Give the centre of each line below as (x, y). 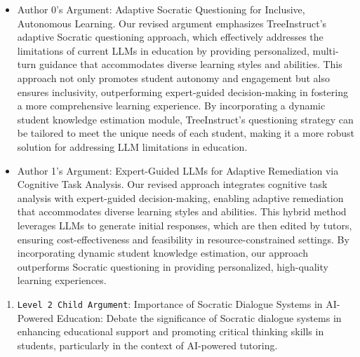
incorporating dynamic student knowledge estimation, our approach (162, 253)
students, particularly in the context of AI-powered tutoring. (147, 345)
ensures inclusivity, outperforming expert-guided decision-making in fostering (182, 92)
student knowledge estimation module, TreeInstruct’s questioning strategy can (185, 119)
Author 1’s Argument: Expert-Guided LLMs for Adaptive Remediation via (178, 170)
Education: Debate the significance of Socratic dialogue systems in (199, 317)
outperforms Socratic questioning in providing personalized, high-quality (173, 266)
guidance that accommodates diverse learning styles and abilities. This (191, 64)
